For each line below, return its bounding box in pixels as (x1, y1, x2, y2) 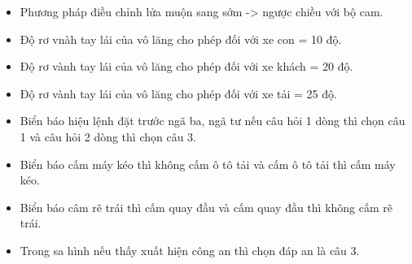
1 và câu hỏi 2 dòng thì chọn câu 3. (20, 128, 197, 145)
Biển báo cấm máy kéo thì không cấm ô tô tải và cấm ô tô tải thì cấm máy (20, 155, 396, 172)
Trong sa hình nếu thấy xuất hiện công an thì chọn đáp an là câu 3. (20, 241, 360, 258)
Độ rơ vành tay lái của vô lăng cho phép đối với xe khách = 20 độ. (20, 58, 353, 75)
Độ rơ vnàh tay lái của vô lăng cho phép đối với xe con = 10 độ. (20, 30, 342, 47)
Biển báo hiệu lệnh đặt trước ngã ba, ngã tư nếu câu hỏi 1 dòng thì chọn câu (20, 112, 405, 129)
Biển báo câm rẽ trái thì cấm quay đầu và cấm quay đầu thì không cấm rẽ (20, 198, 393, 215)
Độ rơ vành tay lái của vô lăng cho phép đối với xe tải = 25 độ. (20, 84, 337, 102)
